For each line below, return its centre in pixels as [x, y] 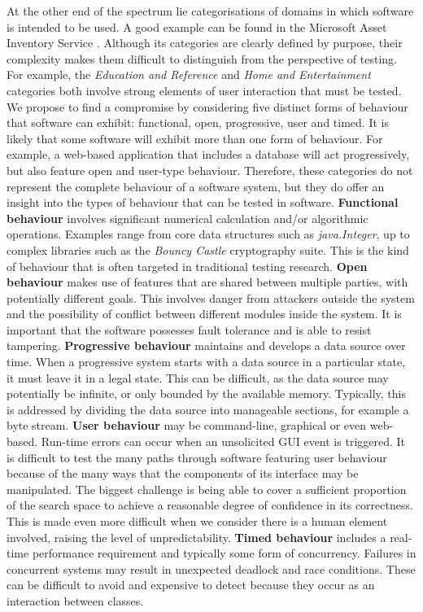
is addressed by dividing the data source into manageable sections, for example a [208, 409]
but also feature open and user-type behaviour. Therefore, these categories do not [210, 170]
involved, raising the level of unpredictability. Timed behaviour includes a [196, 537]
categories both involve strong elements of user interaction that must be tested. [204, 90]
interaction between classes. [75, 600]
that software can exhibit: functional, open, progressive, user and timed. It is [198, 122]
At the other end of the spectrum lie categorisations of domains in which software [210, 11]
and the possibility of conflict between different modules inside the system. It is [204, 314]
